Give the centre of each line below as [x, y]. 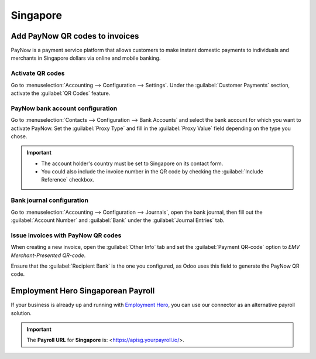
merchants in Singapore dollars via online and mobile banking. [86, 58]
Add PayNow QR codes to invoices [75, 36]
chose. [19, 136]
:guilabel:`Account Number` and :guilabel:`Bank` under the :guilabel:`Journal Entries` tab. [118, 220]
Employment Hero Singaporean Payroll [83, 291]
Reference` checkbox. [68, 180]
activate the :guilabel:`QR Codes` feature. [61, 93]
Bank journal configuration [50, 200]
